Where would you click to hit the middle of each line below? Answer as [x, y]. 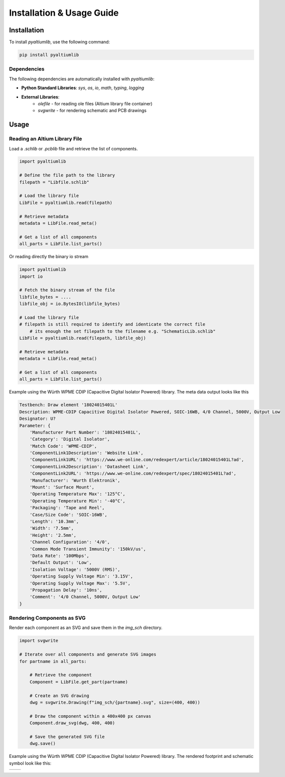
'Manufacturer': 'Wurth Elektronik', [75, 480]
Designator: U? [37, 419]
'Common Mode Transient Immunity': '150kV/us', [88, 549]
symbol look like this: [30, 763]
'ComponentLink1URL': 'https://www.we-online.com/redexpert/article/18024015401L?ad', [137, 460]
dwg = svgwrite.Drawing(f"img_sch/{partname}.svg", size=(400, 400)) [115, 702]
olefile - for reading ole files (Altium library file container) [95, 103]
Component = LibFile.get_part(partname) [79, 682]
